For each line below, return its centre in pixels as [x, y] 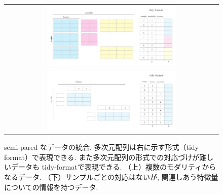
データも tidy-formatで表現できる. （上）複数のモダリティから [114, 167]
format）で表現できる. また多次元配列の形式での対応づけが [102, 157]
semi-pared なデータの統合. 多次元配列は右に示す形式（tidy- [103, 147]
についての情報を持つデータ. [51, 187]
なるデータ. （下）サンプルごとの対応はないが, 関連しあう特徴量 [111, 177]
